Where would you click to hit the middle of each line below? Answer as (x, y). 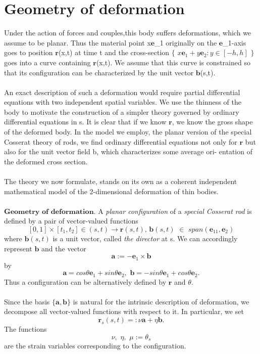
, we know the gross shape (212, 122)
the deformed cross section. (46, 161)
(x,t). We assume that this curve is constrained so (173, 62)
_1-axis (235, 42)
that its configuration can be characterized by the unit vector (99, 72)
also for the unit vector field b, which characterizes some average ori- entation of (128, 151)
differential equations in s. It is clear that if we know (85, 122)
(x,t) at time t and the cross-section (114, 52)
